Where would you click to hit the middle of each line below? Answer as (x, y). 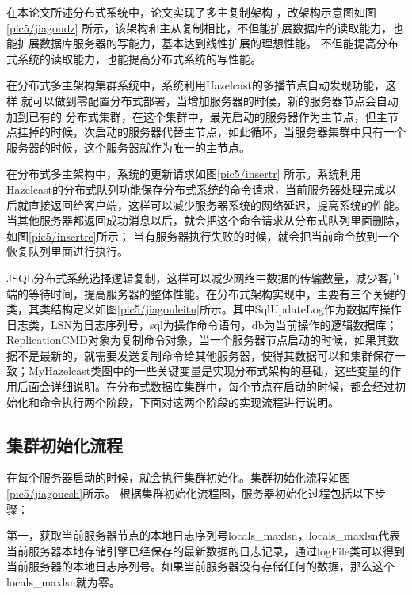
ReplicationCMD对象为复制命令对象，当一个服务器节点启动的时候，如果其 (197, 340)
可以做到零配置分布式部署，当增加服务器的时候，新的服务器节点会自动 (215, 100)
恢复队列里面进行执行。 (67, 251)
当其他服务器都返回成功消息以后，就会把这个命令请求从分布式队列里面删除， (206, 220)
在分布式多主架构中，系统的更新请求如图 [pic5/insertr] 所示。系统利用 (184, 174)
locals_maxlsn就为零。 (63, 582)
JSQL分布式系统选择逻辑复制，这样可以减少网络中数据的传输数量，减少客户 (203, 277)
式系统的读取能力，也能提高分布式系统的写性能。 (134, 58)
